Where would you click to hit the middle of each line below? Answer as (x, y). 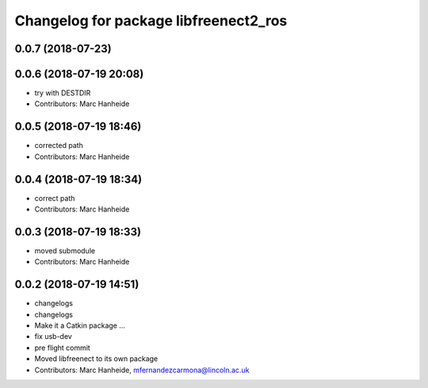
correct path (55, 198)
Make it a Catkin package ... (80, 325)
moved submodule (65, 250)
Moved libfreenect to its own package (96, 359)
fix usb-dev (53, 337)
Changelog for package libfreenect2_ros (151, 21)
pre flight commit (62, 348)
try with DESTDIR (63, 93)
